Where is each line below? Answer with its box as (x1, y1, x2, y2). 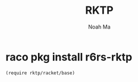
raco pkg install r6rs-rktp (5, 50, 133, 64)
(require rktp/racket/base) (5, 70, 76, 76)
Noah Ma (88, 23, 111, 30)
